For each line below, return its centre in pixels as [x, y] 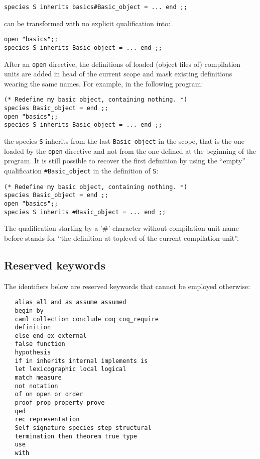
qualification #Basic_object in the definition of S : [81, 170]
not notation [36, 386]
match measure [38, 378]
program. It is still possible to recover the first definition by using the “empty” [125, 161]
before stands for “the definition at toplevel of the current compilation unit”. [121, 238]
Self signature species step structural [83, 428]
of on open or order [49, 394]
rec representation [47, 420]
